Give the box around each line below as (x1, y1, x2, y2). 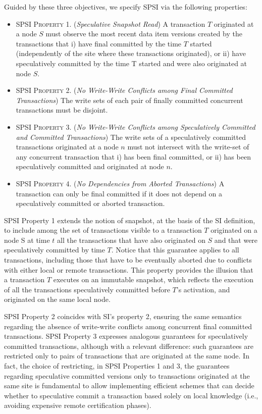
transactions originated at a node (16, 141, 119, 152)
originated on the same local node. (4, 294, 111, 304)
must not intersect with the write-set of (127, 141, 249, 152)
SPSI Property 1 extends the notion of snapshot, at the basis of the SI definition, (4, 215, 255, 225)
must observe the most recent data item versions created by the (45, 28, 242, 39)
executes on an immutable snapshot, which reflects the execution (53, 274, 253, 285)
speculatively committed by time (4, 244, 105, 255)
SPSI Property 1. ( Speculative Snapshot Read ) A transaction (16, 18, 205, 29)
